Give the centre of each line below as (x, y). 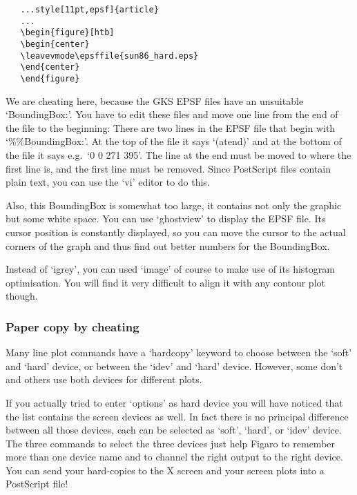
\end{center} (50, 67)
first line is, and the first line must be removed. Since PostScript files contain (168, 168)
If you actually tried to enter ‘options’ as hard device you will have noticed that (174, 402)
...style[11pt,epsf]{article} (89, 10)
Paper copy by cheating (73, 326)
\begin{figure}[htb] (67, 33)
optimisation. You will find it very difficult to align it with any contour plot (165, 282)
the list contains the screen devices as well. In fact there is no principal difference (177, 416)
